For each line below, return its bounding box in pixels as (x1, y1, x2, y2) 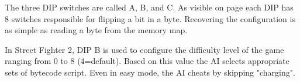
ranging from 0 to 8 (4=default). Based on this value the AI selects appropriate (5, 55, 289, 67)
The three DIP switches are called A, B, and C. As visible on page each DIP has (5, 1, 294, 13)
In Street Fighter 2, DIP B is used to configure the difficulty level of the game (5, 43, 284, 55)
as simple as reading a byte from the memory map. (5, 24, 188, 36)
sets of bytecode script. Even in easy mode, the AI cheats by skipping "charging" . (5, 66, 295, 78)
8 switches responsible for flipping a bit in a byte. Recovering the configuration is (5, 12, 295, 24)
